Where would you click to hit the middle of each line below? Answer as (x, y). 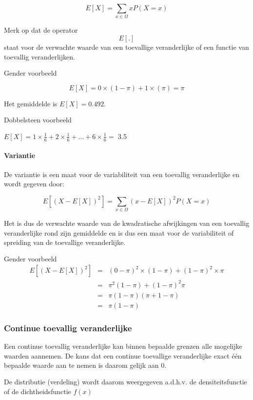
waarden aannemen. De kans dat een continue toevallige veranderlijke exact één (123, 355)
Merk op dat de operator (41, 30)
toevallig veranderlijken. (39, 56)
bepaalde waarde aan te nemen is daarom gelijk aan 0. (85, 365)
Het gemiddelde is (31, 103)
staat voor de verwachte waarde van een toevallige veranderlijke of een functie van (126, 47)
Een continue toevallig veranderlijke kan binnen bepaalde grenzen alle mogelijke (123, 346)
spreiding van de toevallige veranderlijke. (65, 242)
